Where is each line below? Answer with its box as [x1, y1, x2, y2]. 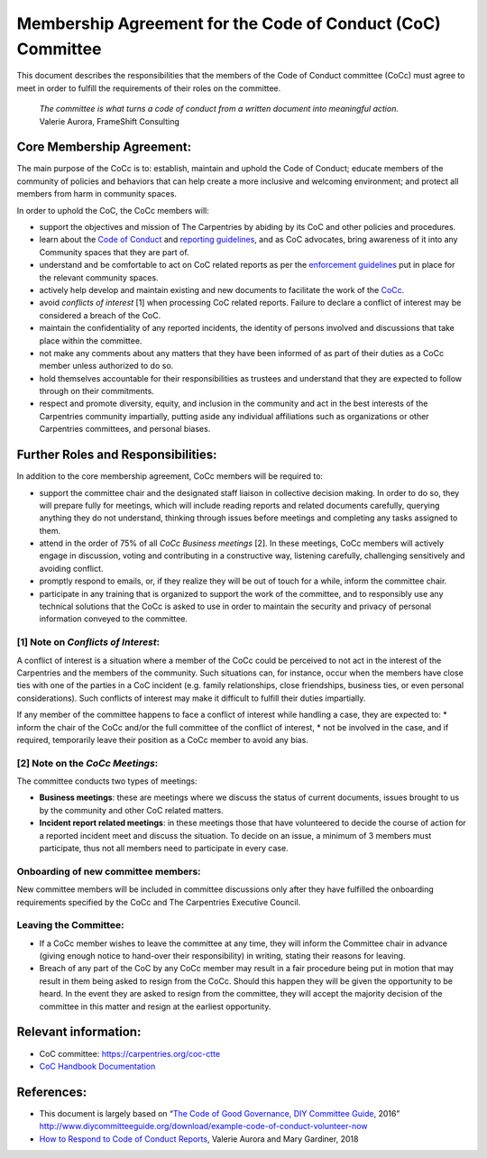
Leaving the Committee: [16, 919, 124, 932]
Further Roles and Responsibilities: [16, 447, 217, 463]
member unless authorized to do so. [39, 361, 174, 372]
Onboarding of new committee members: [16, 865, 202, 878]
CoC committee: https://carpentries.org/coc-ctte [39, 1048, 221, 1059]
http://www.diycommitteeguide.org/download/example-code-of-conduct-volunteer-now [39, 1121, 368, 1132]
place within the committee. [39, 335, 142, 346]
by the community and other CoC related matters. [39, 804, 225, 815]
